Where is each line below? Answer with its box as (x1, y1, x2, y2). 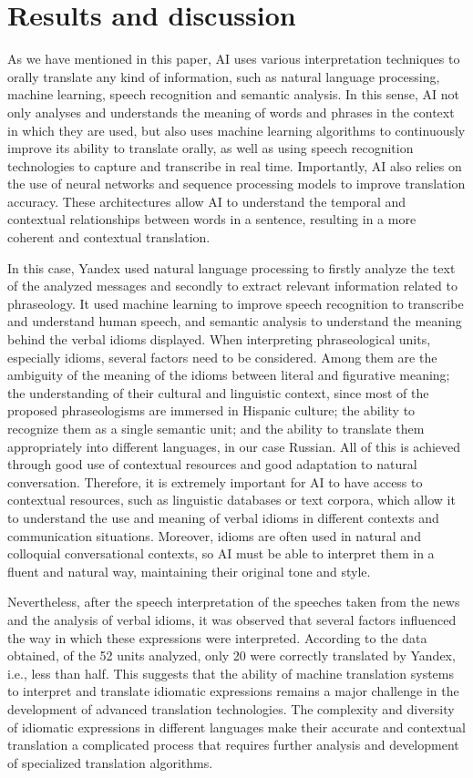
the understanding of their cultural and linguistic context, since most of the (7, 383, 429, 402)
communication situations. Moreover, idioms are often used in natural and (7, 526, 421, 545)
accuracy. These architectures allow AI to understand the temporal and (7, 191, 406, 210)
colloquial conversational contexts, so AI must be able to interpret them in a (7, 544, 435, 563)
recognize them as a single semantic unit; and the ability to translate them (7, 419, 425, 437)
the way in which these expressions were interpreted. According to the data (7, 628, 427, 647)
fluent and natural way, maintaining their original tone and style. (7, 561, 371, 580)
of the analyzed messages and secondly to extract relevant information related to (7, 276, 458, 295)
